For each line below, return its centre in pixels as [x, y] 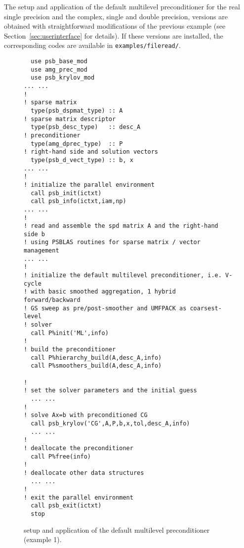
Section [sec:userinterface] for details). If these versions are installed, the [114, 35]
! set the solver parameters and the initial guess [110, 391]
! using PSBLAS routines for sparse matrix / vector [112, 242]
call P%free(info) [61, 456]
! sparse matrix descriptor [70, 119]
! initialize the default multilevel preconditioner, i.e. [123, 275]
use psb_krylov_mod [63, 78]
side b [34, 234]
